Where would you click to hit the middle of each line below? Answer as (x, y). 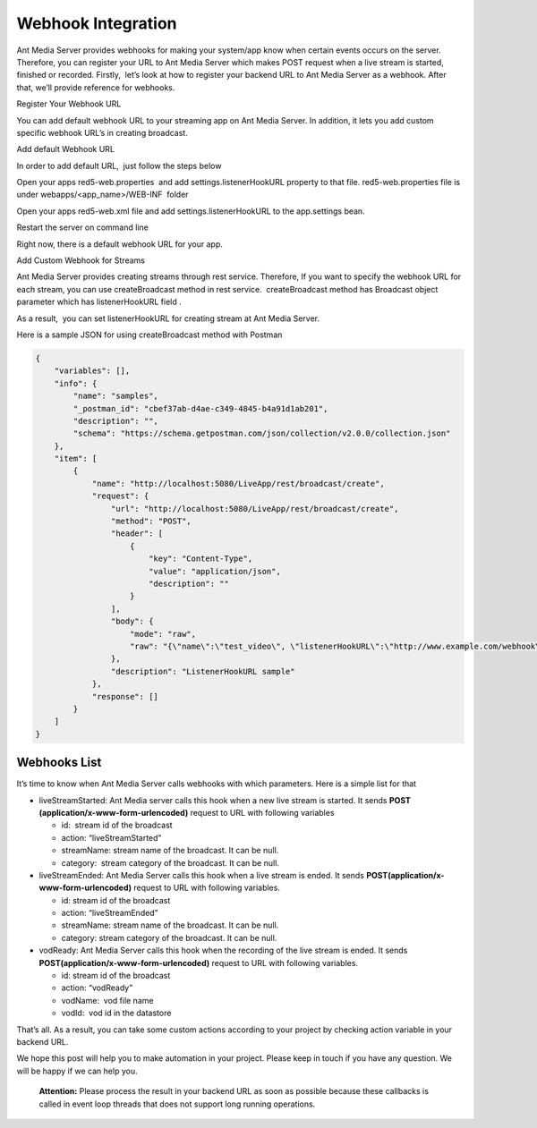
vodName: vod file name (107, 1000)
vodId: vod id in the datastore (116, 1013)
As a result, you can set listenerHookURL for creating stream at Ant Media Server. (168, 318)
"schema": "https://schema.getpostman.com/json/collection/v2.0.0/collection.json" (262, 433)
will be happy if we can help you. (77, 1071)
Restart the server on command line (83, 227)
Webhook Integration (97, 23)
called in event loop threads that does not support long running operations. (177, 1104)
